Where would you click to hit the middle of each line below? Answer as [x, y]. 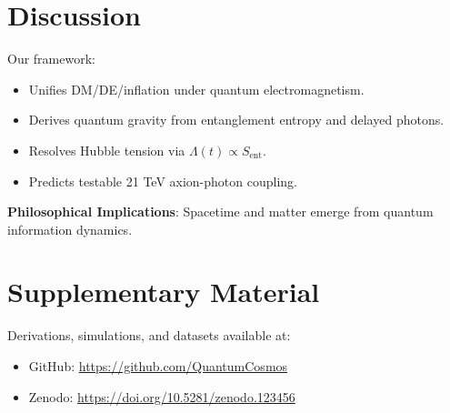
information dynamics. [70, 229]
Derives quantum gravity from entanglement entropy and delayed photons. [236, 120]
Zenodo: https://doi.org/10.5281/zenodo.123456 [162, 396]
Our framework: [51, 59]
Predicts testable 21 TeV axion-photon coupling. [163, 181]
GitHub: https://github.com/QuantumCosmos [158, 366]
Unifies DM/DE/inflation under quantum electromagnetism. [196, 89]
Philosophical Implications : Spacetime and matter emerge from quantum [220, 212]
